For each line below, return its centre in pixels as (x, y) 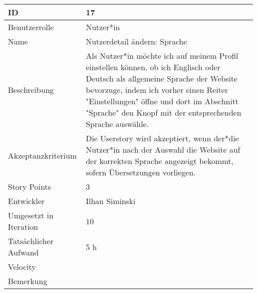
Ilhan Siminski (111, 201)
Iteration (23, 227)
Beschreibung (31, 90)
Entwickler (26, 201)
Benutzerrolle (31, 27)
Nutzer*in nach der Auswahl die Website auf (163, 149)
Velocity (22, 267)
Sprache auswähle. (117, 124)
